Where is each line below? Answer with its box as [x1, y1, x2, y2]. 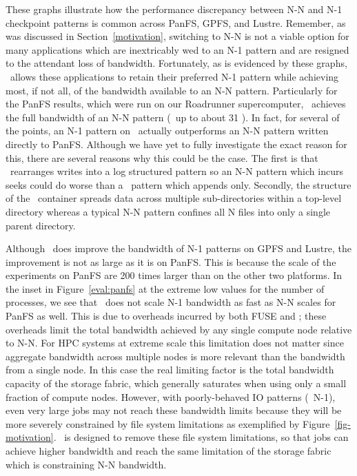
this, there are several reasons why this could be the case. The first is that [6, 150, 318, 165]
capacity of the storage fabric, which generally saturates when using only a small [6, 376, 347, 391]
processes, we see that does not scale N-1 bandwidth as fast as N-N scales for [6, 295, 336, 309]
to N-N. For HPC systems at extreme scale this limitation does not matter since [6, 335, 344, 350]
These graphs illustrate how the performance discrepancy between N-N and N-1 [6, 2, 343, 16]
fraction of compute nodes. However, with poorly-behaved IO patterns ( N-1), [6, 389, 336, 404]
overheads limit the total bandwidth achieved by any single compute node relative [6, 322, 352, 336]
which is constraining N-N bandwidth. [6, 457, 167, 471]
